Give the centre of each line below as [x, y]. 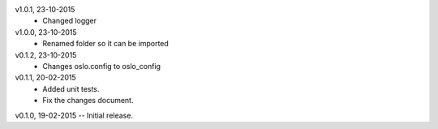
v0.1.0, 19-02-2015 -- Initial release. [74, 115]
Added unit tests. [71, 88]
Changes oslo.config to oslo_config [102, 66]
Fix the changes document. [88, 101]
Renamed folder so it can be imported [106, 44]
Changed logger [70, 21]
